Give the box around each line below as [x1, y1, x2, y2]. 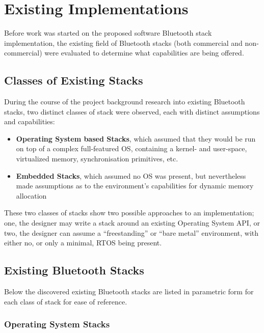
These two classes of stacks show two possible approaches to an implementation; [4, 207, 254, 218]
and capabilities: [4, 116, 55, 127]
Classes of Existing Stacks [4, 72, 143, 88]
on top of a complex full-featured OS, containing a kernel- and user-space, [16, 143, 247, 154]
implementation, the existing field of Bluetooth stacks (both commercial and [4, 37, 243, 48]
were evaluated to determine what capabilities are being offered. [44, 47, 244, 58]
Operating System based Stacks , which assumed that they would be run [16, 133, 256, 144]
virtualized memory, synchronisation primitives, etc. [16, 153, 178, 164]
